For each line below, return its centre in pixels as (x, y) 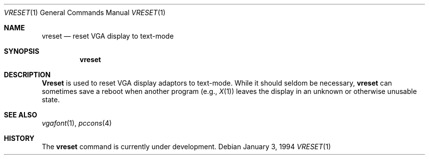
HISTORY (19, 138)
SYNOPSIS (22, 51)
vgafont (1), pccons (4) (77, 123)
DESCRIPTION (27, 75)
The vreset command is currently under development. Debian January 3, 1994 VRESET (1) (186, 147)
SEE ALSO (21, 115)
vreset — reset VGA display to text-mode (108, 36)
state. (51, 100)
